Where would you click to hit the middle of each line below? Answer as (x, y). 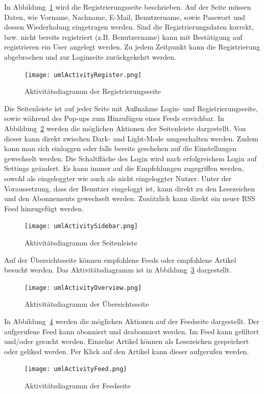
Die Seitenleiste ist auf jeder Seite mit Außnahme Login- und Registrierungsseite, (131, 108)
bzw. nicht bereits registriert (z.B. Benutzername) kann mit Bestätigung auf (123, 36)
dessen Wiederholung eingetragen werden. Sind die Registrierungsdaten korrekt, (129, 27)
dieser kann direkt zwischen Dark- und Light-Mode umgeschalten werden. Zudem (131, 138)
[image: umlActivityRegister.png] (83, 75)
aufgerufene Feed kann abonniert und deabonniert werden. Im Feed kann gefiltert (132, 331)
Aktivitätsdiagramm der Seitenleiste (81, 242)
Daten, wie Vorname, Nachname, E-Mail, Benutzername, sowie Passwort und (125, 17)
